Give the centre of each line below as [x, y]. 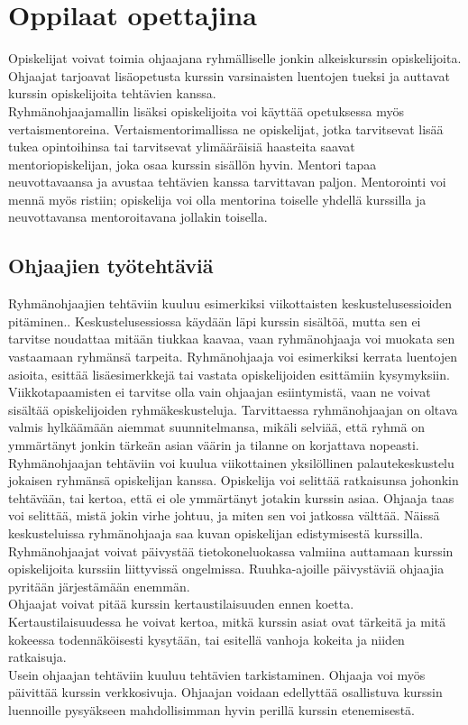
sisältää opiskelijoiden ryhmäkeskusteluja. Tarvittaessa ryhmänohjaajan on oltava [233, 409]
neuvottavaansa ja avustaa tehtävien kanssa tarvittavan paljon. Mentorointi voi [227, 182]
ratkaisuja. [37, 657]
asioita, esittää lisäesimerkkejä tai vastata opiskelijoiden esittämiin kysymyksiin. [229, 374]
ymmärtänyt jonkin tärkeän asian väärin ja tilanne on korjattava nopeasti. [214, 445]
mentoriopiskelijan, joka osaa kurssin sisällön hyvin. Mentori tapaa [193, 164]
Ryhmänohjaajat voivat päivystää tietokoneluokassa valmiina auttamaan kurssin [231, 551]
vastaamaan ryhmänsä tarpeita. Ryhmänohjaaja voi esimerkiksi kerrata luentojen [233, 357]
